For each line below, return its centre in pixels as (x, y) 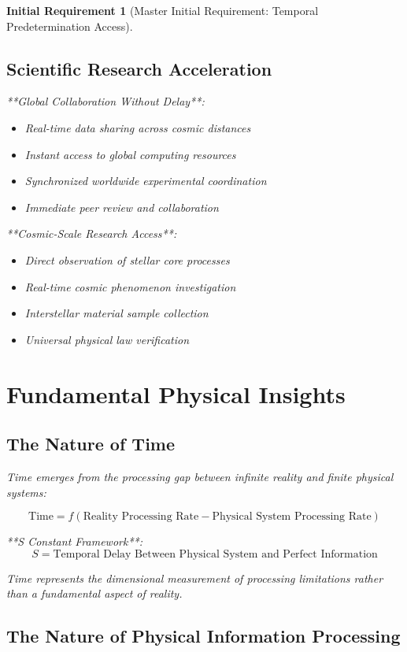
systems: (26, 492)
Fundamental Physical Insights (176, 393)
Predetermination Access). (70, 26)
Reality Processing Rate (141, 517)
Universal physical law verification (107, 339)
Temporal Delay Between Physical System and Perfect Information (215, 554)
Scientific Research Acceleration (139, 68)
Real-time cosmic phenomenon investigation (130, 286)
